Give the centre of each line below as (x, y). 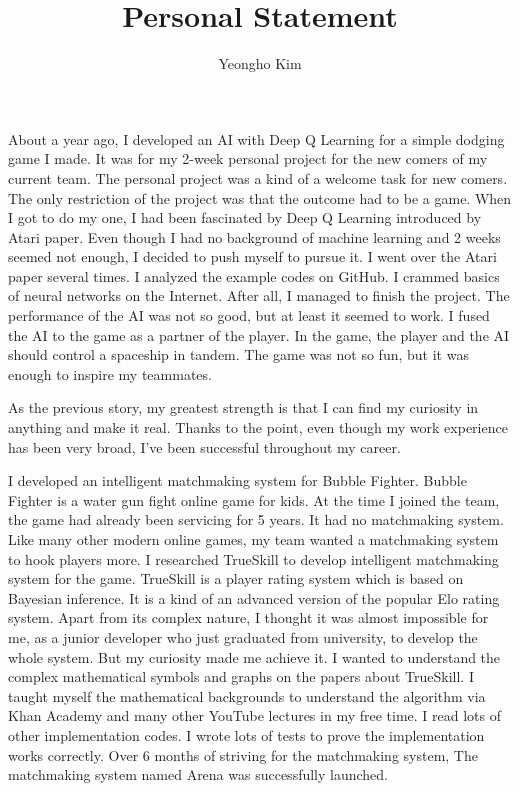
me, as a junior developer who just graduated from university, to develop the (243, 636)
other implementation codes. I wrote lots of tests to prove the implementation (246, 734)
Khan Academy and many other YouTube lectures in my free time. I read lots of (255, 715)
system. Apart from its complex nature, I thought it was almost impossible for (248, 617)
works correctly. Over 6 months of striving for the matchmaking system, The (243, 754)
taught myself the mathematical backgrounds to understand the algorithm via (247, 695)
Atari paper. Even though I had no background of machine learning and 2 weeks (254, 236)
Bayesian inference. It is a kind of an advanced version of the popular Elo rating (254, 597)
